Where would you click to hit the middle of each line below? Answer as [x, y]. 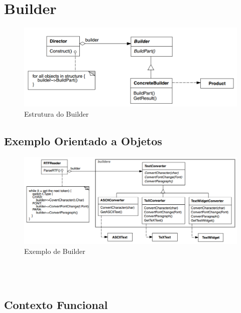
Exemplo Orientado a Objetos [83, 140]
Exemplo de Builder [55, 251]
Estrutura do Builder [56, 113]
